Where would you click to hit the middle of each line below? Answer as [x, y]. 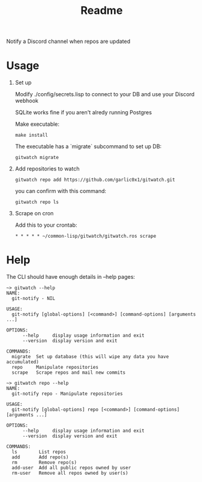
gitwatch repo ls [37, 202]
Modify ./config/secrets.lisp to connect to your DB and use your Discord [105, 94]
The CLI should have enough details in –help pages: [71, 277]
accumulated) [23, 362]
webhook [27, 101]
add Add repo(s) [40, 457]
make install [31, 135]
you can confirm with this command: [61, 191]
